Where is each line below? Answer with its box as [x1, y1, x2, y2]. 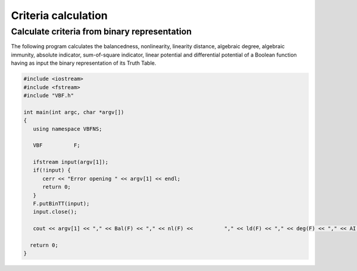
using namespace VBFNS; [33, 125, 102, 132]
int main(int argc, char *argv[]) [23, 109, 124, 115]
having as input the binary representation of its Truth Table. [11, 59, 156, 67]
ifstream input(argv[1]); [33, 159, 109, 166]
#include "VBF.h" [23, 92, 74, 99]
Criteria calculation [11, 9, 108, 22]
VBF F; [33, 142, 80, 149]
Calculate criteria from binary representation [11, 26, 192, 37]
